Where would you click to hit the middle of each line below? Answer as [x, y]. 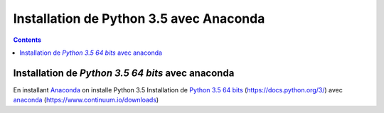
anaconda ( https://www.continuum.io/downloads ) [86, 100]
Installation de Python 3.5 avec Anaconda [139, 18]
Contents [27, 40]
